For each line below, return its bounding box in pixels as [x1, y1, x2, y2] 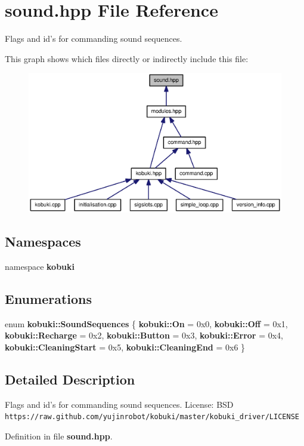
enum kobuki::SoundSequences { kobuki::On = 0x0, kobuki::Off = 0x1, [5, 317, 288, 330]
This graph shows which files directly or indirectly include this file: [5, 52, 249, 64]
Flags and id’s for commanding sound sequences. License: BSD [5, 398, 234, 410]
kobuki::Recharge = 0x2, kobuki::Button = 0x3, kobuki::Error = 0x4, [5, 329, 283, 342]
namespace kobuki [5, 260, 75, 273]
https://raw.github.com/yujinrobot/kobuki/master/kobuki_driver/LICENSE [5, 413, 299, 422]
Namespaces [5, 232, 81, 251]
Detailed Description [5, 370, 135, 389]
